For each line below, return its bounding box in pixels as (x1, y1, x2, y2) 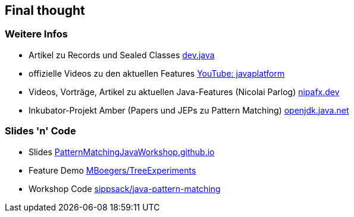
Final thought (5, 3, 85, 18)
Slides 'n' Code (5, 125, 76, 137)
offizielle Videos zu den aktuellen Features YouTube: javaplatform (29, 68, 285, 78)
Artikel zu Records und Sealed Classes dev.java (29, 49, 215, 60)
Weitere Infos (5, 28, 68, 40)
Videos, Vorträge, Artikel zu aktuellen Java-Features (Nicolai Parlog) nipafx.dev (29, 86, 340, 97)
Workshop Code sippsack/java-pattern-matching (29, 183, 221, 194)
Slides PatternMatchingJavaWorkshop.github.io (29, 146, 215, 157)
